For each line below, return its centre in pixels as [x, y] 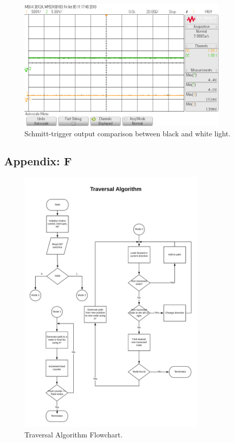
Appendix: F [38, 160]
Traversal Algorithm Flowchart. [74, 434]
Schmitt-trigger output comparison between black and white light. [128, 133]
